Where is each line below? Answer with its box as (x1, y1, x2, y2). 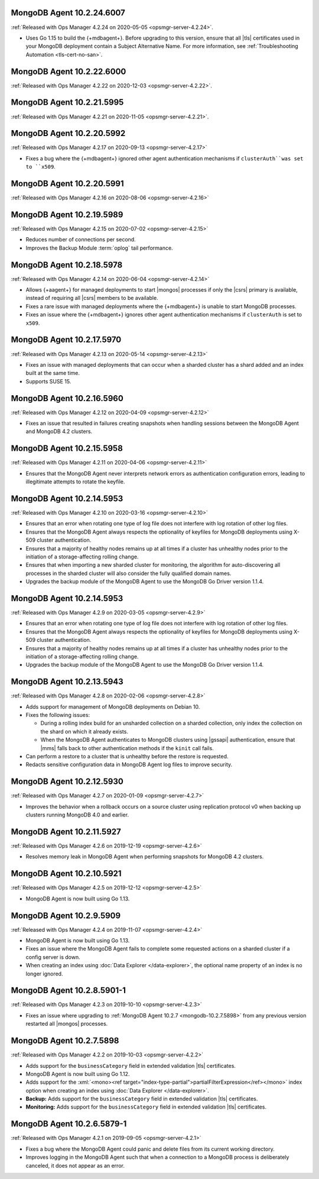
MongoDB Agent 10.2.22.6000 (11, 66, 126, 76)
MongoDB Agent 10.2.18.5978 (11, 260, 123, 270)
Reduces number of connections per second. (25, 236, 136, 243)
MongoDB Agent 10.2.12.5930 (11, 777, 123, 787)
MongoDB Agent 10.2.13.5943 (11, 677, 123, 687)
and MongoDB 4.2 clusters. (25, 428, 93, 435)
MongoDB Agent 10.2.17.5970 (11, 335, 122, 345)
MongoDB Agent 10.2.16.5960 (11, 393, 123, 403)
